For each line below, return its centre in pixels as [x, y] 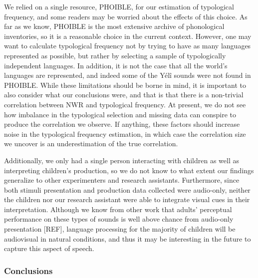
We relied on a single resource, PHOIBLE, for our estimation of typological [119, 6]
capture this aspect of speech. [49, 248]
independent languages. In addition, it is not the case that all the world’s [116, 65]
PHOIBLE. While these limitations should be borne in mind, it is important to [125, 85]
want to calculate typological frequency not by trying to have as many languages [128, 46]
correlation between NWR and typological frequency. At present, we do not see [125, 104]
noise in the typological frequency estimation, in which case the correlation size [125, 134]
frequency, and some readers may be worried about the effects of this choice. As [126, 16]
